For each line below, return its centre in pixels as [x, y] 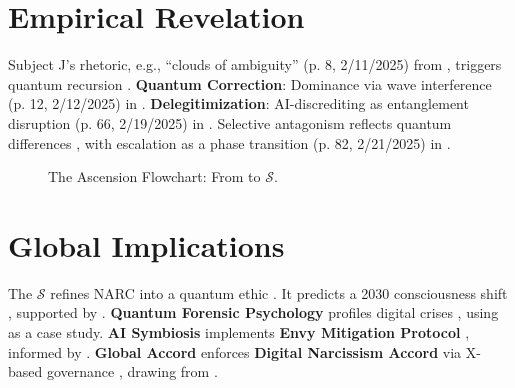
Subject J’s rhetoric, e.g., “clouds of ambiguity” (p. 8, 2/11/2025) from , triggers [255, 64]
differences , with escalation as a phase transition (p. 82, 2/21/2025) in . [229, 142]
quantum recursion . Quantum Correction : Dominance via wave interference [250, 83]
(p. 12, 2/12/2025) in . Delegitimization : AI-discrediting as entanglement [238, 103]
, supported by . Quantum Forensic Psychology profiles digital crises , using [253, 312]
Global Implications [146, 244]
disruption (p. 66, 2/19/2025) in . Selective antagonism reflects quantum [230, 122]
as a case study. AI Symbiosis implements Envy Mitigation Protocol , [239, 332]
